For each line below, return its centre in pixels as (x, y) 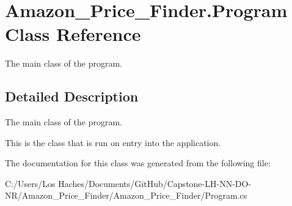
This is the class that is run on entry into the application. (113, 142)
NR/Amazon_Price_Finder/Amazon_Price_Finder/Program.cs (126, 195)
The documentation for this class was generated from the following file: (138, 163)
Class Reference (73, 34)
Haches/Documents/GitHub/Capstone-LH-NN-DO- (155, 183)
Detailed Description (72, 96)
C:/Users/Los (30, 183)
